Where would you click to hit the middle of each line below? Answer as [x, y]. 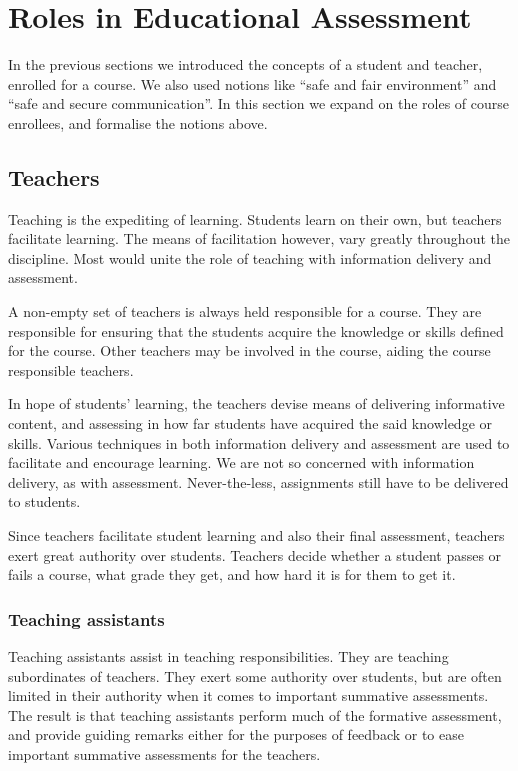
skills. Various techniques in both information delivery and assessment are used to [259, 442]
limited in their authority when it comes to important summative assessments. [248, 695]
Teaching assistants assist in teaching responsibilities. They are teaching [228, 656]
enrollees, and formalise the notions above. [138, 122]
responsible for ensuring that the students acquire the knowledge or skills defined [256, 330]
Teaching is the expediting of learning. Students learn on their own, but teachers [255, 218]
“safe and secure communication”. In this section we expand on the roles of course [259, 103]
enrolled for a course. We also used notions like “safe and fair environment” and [252, 83]
